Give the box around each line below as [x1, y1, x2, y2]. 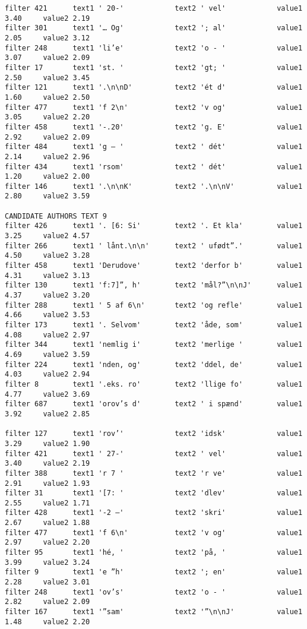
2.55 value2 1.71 [5, 498, 90, 507]
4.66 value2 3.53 [5, 311, 90, 320]
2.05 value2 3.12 [5, 33, 90, 42]
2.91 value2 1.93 [5, 479, 90, 488]
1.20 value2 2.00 [5, 172, 90, 181]
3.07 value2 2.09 [5, 53, 90, 62]
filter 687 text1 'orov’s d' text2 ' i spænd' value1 [5, 400, 303, 409]
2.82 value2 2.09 [5, 598, 90, 606]
